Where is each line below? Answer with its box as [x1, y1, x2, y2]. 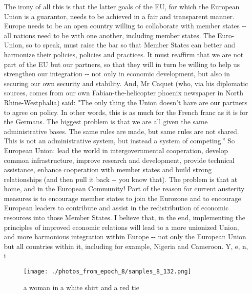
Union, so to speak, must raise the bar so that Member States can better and [4, 40, 235, 50]
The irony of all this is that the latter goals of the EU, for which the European [4, 1, 240, 11]
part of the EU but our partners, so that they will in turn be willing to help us [4, 59, 240, 69]
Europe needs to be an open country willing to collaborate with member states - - [4, 21, 247, 31]
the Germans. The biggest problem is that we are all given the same [4, 116, 208, 127]
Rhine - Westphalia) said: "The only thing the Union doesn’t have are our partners [4, 97, 248, 107]
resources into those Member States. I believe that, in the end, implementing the [4, 212, 245, 223]
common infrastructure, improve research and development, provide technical [4, 155, 235, 165]
